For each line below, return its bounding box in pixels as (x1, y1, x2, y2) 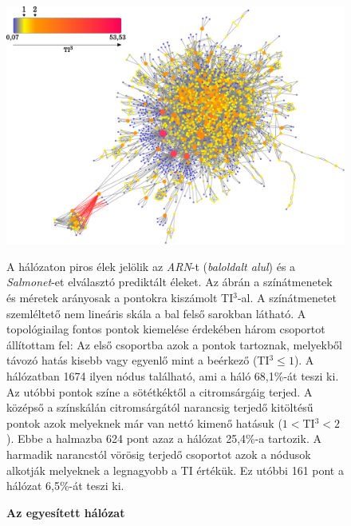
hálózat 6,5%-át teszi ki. (6, 477, 124, 494)
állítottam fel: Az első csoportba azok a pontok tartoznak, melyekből (6, 336, 343, 353)
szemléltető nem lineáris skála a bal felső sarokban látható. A (6, 305, 306, 321)
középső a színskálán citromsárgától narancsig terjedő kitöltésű (6, 399, 314, 416)
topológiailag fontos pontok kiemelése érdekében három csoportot (6, 321, 325, 337)
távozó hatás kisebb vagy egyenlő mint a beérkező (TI (6, 352, 270, 369)
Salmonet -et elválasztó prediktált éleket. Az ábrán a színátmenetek (6, 273, 333, 290)
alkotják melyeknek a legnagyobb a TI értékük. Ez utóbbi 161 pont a (6, 461, 344, 478)
